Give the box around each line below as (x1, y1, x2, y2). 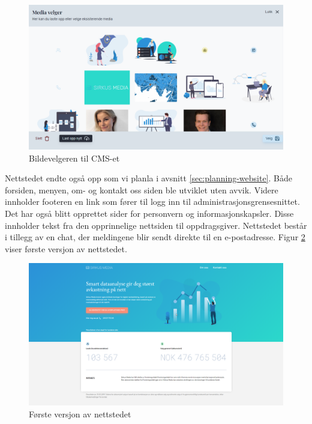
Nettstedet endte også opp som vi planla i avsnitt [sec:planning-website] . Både (5, 172, 292, 184)
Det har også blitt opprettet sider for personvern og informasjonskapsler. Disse (5, 207, 294, 219)
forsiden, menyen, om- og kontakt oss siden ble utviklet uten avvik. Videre (5, 183, 278, 196)
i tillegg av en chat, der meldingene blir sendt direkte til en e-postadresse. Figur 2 (5, 231, 305, 243)
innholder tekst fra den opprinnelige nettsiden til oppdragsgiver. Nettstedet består (5, 219, 307, 231)
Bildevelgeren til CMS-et (29, 151, 120, 164)
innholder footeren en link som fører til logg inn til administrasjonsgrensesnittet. (5, 195, 300, 208)
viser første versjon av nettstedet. (5, 242, 127, 255)
